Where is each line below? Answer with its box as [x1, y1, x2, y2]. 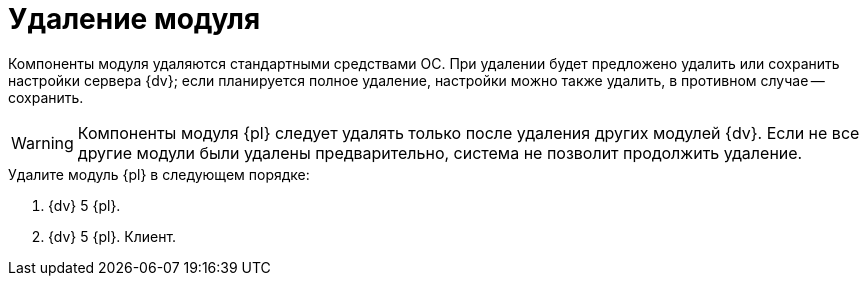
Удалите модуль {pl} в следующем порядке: [8, 165, 310, 183]
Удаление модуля [8, 2, 261, 36]
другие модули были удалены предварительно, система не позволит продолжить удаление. [77, 142, 803, 163]
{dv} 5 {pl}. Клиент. [48, 227, 177, 245]
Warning [11, 132, 74, 153]
